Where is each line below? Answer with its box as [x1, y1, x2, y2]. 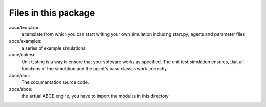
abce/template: [9, 25, 40, 30]
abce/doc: [9, 73, 30, 79]
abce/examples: [9, 38, 42, 44]
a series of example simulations [21, 45, 86, 51]
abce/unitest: [9, 52, 36, 58]
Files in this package [9, 7, 95, 18]
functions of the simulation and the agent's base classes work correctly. [21, 65, 168, 71]
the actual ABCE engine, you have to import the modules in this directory [21, 93, 169, 99]
